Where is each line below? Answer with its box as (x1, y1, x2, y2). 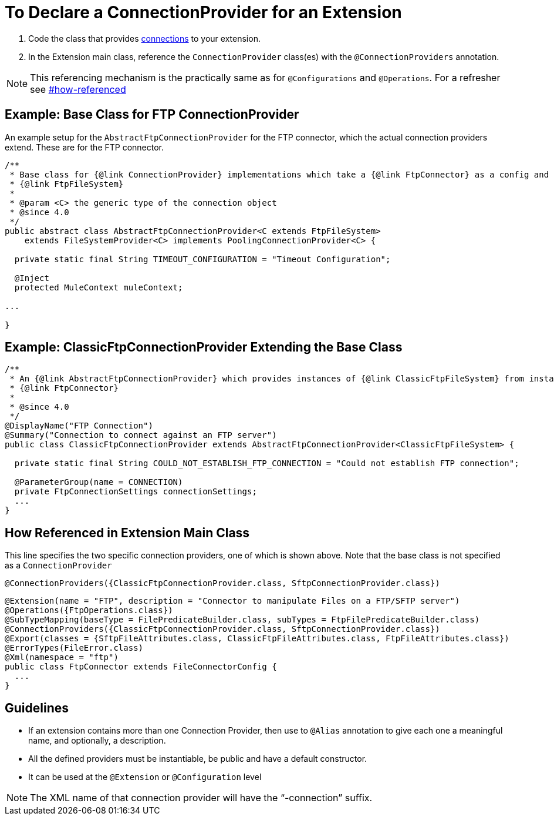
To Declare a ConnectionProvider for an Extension (5, 2, 402, 22)
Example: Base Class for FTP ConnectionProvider (5, 107, 299, 122)
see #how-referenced (30, 83, 126, 95)
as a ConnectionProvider (5, 560, 112, 571)
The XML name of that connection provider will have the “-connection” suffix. (30, 792, 373, 804)
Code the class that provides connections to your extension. (28, 33, 261, 43)
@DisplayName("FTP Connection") (5, 421, 153, 431)
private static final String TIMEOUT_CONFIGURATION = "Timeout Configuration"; (14, 254, 391, 264)
